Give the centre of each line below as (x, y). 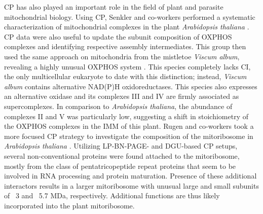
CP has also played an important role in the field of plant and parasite (114, 7)
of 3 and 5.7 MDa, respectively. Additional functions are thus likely (112, 195)
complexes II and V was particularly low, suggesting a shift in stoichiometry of (126, 116)
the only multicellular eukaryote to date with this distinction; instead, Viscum (125, 76)
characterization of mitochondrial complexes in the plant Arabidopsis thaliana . (127, 27)
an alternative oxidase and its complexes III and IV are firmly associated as (122, 96)
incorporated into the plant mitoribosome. (69, 205)
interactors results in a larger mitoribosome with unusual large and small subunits (131, 185)
